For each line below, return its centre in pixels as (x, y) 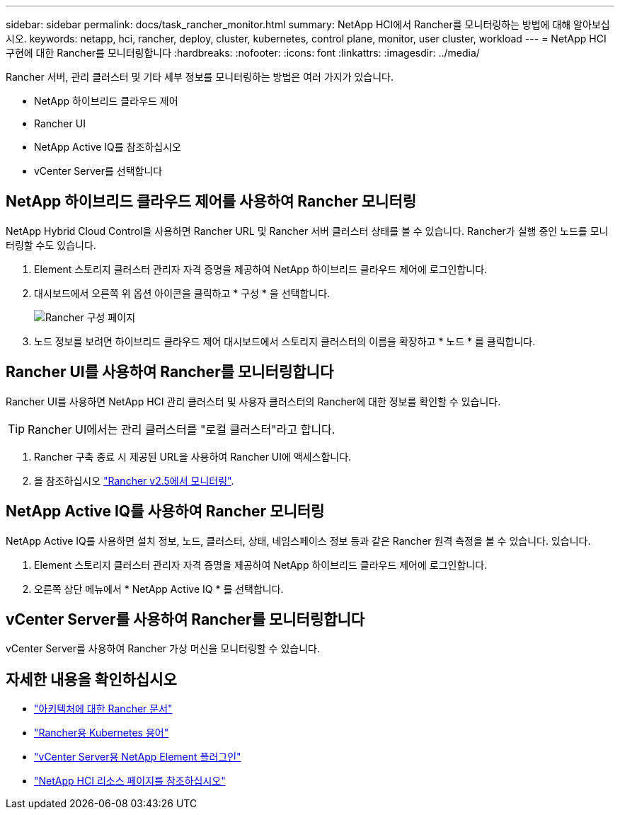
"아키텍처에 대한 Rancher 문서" (103, 709)
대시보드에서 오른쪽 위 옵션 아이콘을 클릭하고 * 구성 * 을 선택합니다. (182, 293)
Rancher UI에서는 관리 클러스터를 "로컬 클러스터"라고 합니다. (182, 429)
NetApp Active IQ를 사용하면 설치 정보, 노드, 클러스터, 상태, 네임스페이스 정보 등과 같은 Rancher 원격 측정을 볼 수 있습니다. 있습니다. (298, 541)
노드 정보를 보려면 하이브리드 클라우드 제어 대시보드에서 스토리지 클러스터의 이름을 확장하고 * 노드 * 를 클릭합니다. (285, 341)
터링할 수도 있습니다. (51, 245)
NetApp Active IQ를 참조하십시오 (108, 147)
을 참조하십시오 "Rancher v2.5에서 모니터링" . (134, 480)
